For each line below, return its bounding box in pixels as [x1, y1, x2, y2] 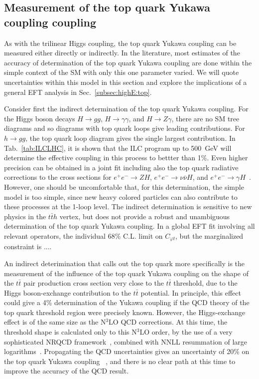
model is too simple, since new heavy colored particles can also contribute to [4, 191, 238, 202]
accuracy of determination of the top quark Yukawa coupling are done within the [4, 57, 252, 67]
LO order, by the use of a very [139, 327, 233, 337]
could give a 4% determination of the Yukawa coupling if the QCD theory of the [4, 297, 250, 308]
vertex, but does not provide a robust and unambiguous [59, 211, 230, 221]
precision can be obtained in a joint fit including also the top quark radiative [4, 162, 239, 172]
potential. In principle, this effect [140, 287, 241, 298]
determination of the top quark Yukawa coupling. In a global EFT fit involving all [4, 221, 255, 231]
